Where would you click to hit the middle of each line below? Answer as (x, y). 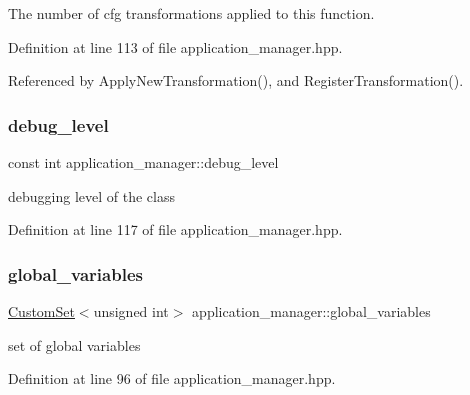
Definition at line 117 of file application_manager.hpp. (175, 229)
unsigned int (131, 311)
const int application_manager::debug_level (143, 162)
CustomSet (41, 311)
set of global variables (74, 344)
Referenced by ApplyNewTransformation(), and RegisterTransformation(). (236, 80)
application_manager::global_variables (311, 311)
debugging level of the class (91, 195)
